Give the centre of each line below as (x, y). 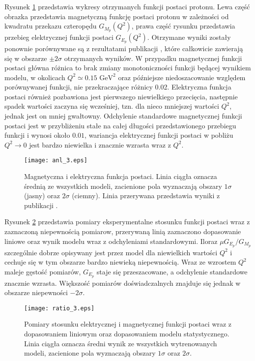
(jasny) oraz (42, 196)
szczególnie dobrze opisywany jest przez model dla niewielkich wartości (111, 252)
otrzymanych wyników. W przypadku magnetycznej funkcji (153, 58)
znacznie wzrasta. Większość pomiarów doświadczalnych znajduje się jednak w (123, 283)
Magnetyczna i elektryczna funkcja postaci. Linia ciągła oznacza (121, 176)
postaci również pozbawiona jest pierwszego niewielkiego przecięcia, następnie (121, 96)
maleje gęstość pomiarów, (43, 271)
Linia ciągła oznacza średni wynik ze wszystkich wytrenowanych (121, 343)
